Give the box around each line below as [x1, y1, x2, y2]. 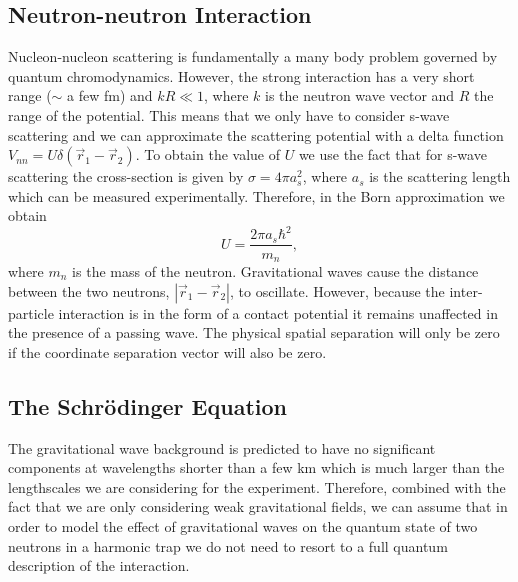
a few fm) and [67, 85, 153, 106]
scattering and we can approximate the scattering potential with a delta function [8, 124, 504, 145]
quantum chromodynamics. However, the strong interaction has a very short [8, 65, 475, 86]
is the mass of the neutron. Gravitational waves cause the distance [72, 260, 479, 281]
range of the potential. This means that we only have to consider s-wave [8, 104, 450, 125]
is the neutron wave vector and [265, 85, 455, 106]
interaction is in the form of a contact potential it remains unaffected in [58, 302, 498, 323]
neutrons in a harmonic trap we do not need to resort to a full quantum [8, 535, 448, 556]
